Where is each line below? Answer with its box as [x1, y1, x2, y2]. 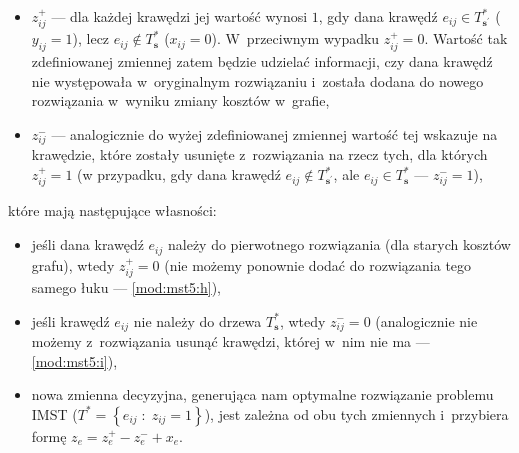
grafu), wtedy [31, 254, 115, 275]
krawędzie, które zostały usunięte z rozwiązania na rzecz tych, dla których [31, 144, 488, 165]
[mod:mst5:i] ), [31, 350, 118, 371]
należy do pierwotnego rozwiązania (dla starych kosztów [167, 234, 511, 255]
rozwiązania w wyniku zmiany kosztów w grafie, [31, 90, 330, 111]
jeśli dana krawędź [31, 234, 144, 255]
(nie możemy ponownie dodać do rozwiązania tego [164, 254, 472, 275]
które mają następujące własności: [8, 200, 217, 221]
